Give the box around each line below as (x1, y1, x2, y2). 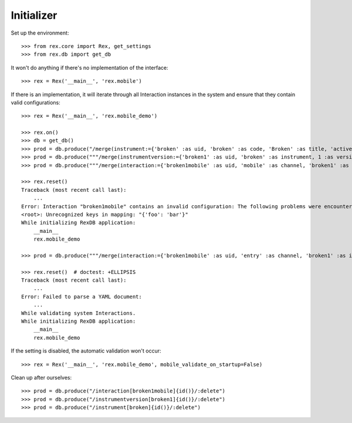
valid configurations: (11, 99, 61, 106)
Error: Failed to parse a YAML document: (21, 293, 142, 300)
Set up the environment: (11, 29, 69, 36)
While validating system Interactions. (21, 310, 136, 316)
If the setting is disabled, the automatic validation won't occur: (11, 347, 161, 354)
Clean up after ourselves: (11, 374, 72, 381)
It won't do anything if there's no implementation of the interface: (11, 64, 168, 71)
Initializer (11, 9, 57, 22)
